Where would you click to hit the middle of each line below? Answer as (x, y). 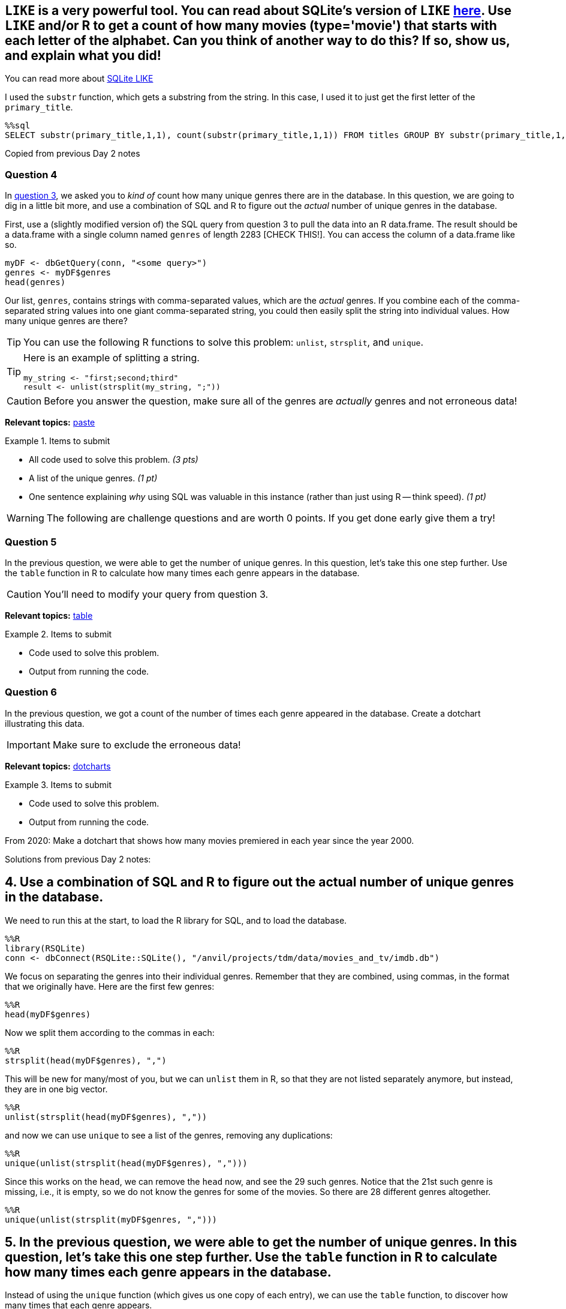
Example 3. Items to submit (58, 784)
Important (28, 745)
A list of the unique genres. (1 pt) (93, 478)
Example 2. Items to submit (58, 634)
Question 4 (31, 174)
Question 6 (31, 692)
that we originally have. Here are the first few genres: (110, 986)
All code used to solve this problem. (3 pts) (114, 460)
